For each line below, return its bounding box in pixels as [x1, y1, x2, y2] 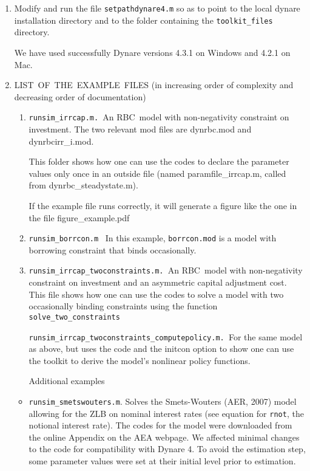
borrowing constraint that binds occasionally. [29, 243, 197, 256]
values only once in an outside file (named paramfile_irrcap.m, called [29, 167, 286, 179]
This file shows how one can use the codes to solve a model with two [29, 287, 284, 300]
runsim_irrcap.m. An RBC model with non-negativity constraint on [29, 111, 289, 123]
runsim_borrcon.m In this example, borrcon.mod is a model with [29, 232, 277, 244]
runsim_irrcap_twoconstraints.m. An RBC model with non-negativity [29, 264, 303, 277]
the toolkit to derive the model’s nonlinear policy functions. [29, 354, 251, 366]
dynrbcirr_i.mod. [29, 134, 94, 147]
